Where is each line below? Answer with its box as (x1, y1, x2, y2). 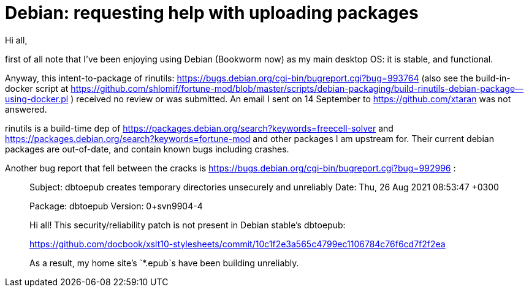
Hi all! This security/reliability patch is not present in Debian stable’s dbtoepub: (29, 219, 346, 230)
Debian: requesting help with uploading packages (5, 2, 419, 23)
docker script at (5, 83, 69, 94)
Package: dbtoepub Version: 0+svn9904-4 (29, 200, 203, 211)
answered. (5, 103, 47, 114)
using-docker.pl (5, 93, 69, 104)
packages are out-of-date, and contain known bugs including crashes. (5, 143, 289, 154)
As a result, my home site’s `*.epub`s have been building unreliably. (29, 257, 299, 268)
